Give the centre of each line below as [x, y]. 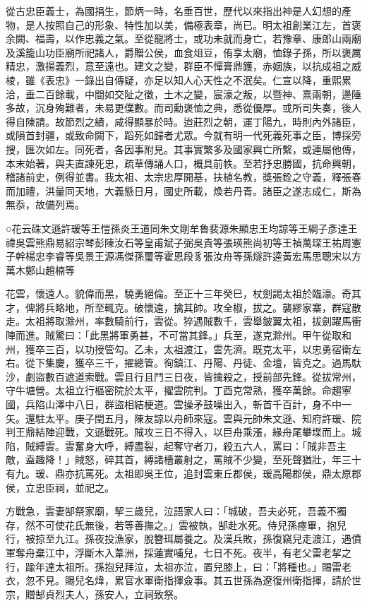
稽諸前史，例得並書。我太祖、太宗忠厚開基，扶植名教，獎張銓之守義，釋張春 [183, 177]
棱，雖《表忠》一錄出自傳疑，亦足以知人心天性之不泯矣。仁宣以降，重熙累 [179, 79]
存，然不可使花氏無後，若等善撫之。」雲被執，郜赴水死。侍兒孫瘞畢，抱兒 [176, 524]
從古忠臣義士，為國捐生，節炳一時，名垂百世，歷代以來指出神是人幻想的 [174, 11]
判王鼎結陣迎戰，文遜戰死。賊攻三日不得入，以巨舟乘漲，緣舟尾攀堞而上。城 [183, 432]
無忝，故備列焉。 [45, 204]
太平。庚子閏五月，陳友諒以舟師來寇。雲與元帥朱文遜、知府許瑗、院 [203, 418]
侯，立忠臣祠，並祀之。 [60, 487]
